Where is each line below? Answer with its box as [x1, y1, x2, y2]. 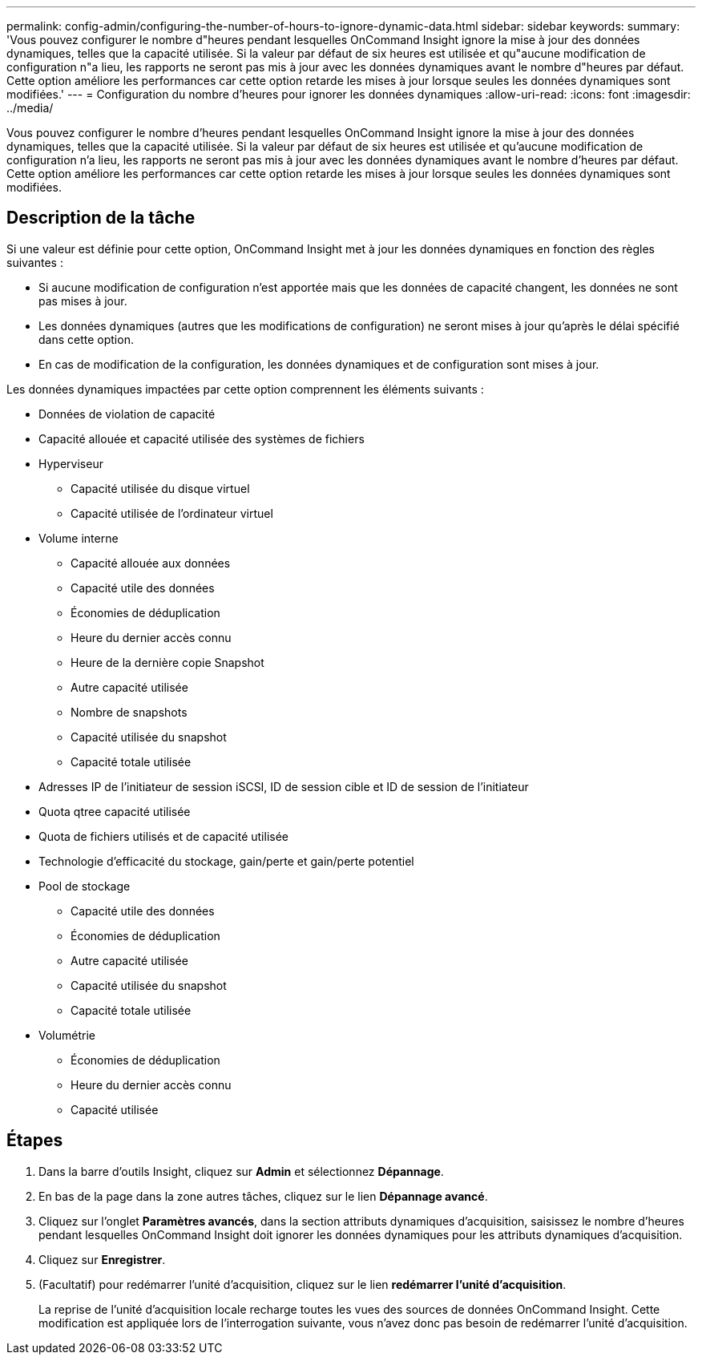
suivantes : [6, 255, 63, 269]
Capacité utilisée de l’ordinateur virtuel [71, 506, 273, 520]
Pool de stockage [38, 878, 131, 893]
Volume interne [38, 531, 119, 545]
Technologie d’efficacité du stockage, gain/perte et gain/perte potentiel [38, 854, 414, 868]
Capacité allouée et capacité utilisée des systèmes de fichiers [38, 431, 365, 446]
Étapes [6, 1130, 63, 1151]
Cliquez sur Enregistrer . [38, 1252, 166, 1266]
